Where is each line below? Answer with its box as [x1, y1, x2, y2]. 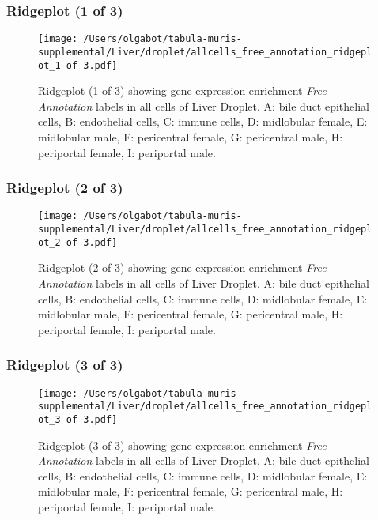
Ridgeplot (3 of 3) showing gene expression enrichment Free [38, 436, 327, 453]
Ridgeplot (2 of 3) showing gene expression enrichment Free [38, 259, 327, 276]
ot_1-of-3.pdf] [38, 59, 118, 71]
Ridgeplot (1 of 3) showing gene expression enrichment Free [38, 82, 327, 99]
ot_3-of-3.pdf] [38, 413, 118, 425]
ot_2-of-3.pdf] [38, 236, 118, 248]
